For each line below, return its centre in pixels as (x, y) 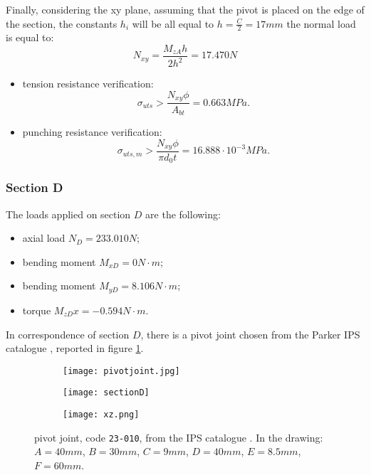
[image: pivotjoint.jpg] (121, 371)
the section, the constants (62, 23)
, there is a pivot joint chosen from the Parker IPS (250, 334)
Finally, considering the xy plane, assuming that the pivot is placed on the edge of (185, 9)
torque (37, 310)
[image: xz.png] (101, 415)
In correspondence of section (68, 334)
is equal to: (30, 37)
